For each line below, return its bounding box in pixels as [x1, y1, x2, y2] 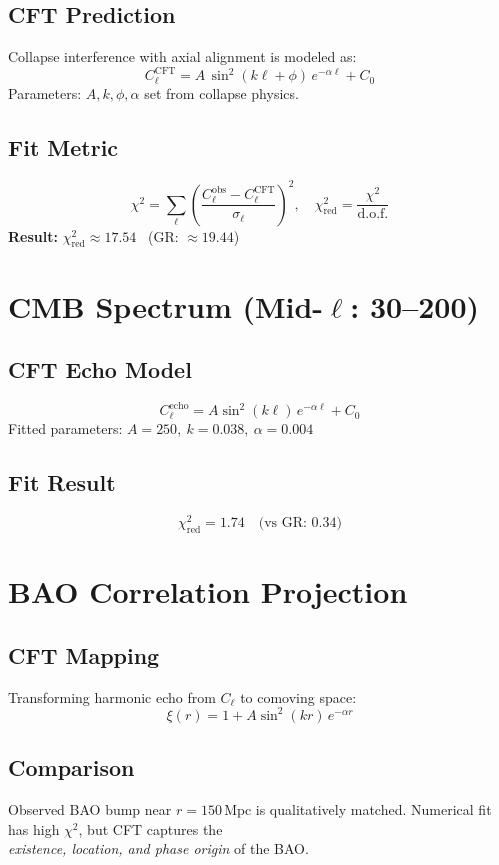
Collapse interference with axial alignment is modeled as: [8, 46, 357, 67]
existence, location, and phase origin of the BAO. [8, 838, 309, 859]
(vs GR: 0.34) [258, 516, 342, 531]
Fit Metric [8, 132, 119, 163]
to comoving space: [240, 686, 357, 707]
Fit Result [8, 467, 116, 498]
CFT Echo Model [8, 354, 192, 385]
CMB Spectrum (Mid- [8, 285, 324, 326]
